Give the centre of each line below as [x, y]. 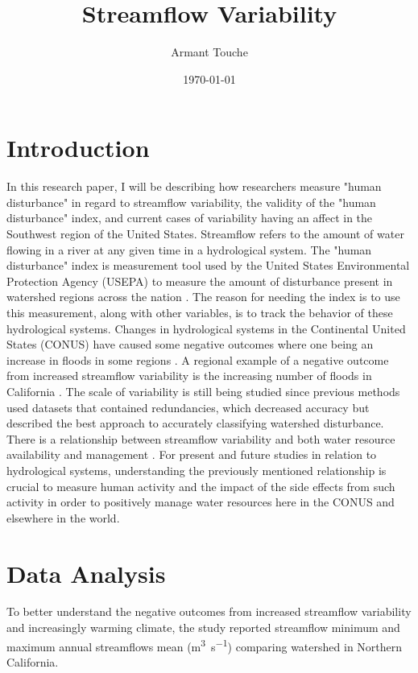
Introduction [78, 148]
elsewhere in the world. [63, 517]
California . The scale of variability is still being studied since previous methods [203, 391]
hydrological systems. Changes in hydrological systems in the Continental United [206, 328]
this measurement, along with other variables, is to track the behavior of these [200, 312]
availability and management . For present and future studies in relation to [192, 454]
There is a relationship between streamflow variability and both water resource [201, 438]
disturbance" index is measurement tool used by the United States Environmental [208, 265]
